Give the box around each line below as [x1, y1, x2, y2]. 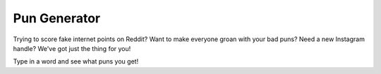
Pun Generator [13, 10, 101, 26]
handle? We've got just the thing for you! [13, 44, 131, 52]
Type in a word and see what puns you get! [13, 57, 139, 66]
